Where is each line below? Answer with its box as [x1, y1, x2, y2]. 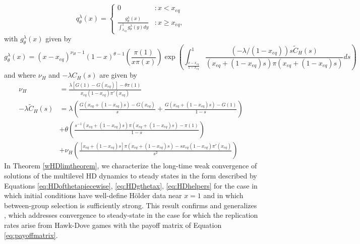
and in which [203, 190, 244, 201]
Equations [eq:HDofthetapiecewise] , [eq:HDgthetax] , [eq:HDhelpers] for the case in [4, 180, 258, 191]
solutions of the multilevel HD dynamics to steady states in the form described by [4, 170, 257, 181]
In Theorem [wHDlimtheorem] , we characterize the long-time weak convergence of [4, 160, 257, 171]
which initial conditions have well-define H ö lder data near [4, 190, 182, 201]
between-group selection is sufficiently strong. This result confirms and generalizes [4, 200, 257, 210]
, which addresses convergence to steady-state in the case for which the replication [4, 210, 258, 220]
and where [4, 70, 36, 80]
